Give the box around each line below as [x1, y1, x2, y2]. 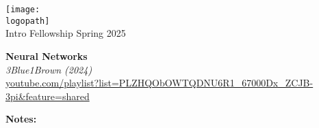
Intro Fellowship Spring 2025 [5, 26, 126, 40]
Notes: [5, 112, 37, 126]
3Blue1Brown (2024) [5, 62, 92, 76]
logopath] [5, 16, 50, 26]
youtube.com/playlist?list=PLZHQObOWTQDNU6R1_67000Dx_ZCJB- [5, 76, 314, 90]
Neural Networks [5, 48, 88, 63]
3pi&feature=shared [5, 89, 90, 103]
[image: [5, 5, 40, 14]
